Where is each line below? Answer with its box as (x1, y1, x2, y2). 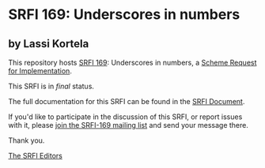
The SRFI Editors (8, 151, 63, 160)
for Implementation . (8, 66, 73, 76)
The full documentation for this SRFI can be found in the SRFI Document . (8, 97, 245, 106)
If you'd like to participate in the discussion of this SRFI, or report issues (8, 112, 243, 121)
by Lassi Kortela (8, 37, 89, 50)
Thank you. (8, 136, 45, 145)
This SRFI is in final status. (8, 81, 95, 91)
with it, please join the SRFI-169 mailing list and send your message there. (8, 121, 249, 129)
